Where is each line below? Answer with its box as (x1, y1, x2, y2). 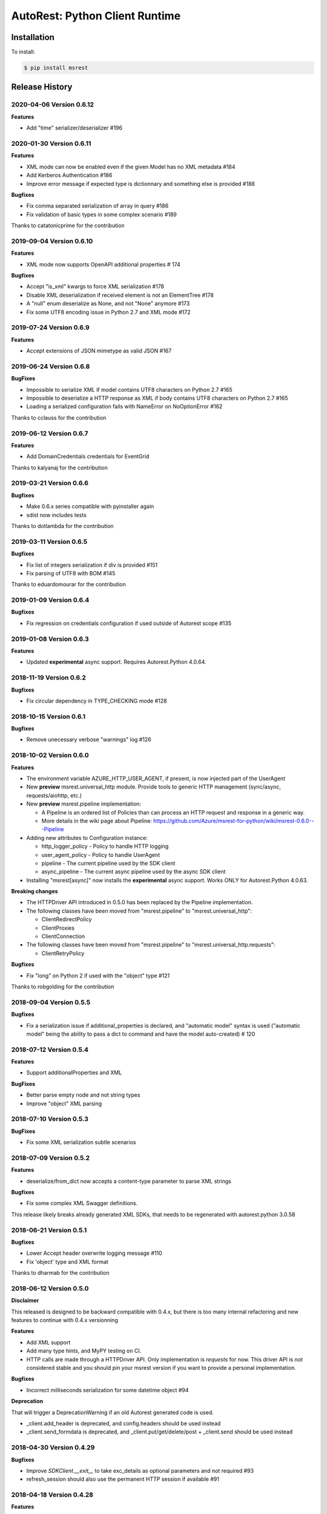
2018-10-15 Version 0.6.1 (11, 712, 86, 721)
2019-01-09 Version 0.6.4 (11, 596, 90, 604)
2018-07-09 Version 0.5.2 (11, 1154, 90, 1162)
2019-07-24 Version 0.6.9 (11, 323, 90, 332)
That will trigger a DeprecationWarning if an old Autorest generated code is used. (11, 1409, 214, 1416)
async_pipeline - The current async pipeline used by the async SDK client (41, 868, 226, 875)
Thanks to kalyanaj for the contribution (11, 464, 108, 471)
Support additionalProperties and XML (26, 1069, 122, 1076)
